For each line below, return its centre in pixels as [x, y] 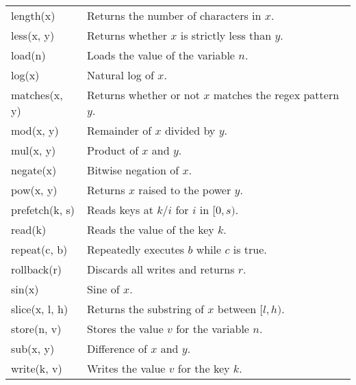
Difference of [117, 348]
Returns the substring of [145, 309]
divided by [190, 130]
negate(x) [34, 170]
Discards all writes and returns [161, 269]
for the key [204, 368]
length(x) [33, 15]
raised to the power [185, 190]
